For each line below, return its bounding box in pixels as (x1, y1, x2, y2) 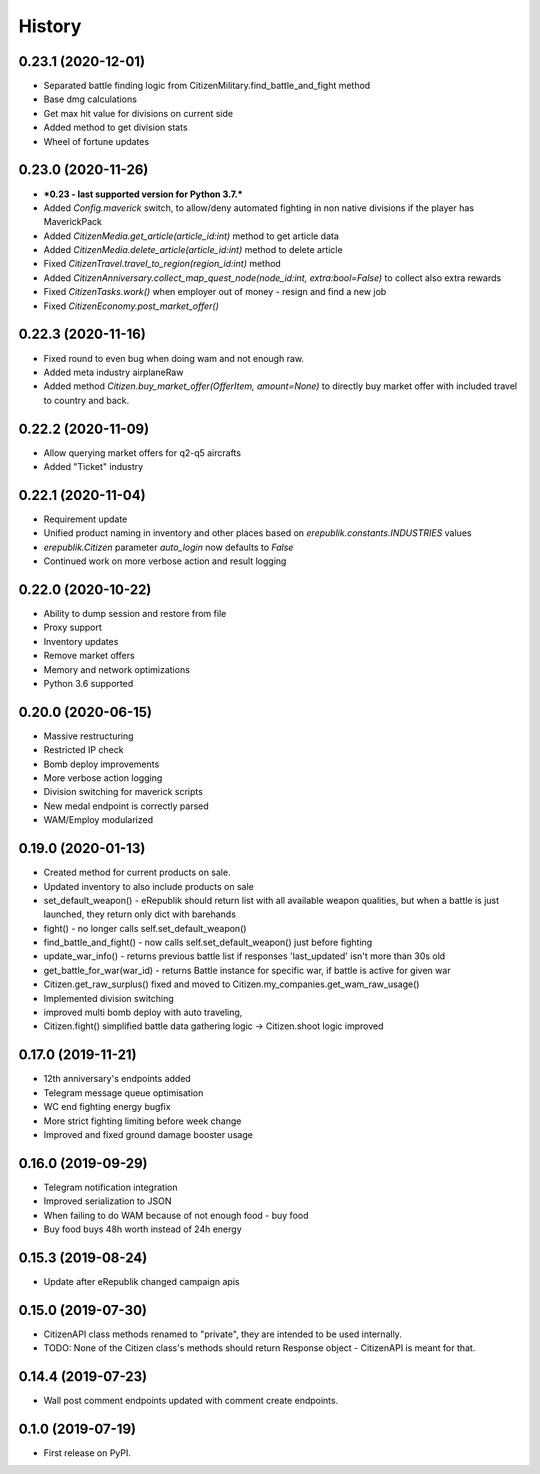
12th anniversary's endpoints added (43, 1073, 192, 1085)
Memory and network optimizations (43, 663, 190, 675)
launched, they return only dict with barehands (43, 908, 237, 920)
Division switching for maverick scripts (43, 786, 204, 798)
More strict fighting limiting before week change (43, 1115, 242, 1127)
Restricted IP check (43, 744, 124, 756)
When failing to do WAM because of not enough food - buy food (43, 1209, 309, 1221)
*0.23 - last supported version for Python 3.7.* (43, 188, 244, 200)
